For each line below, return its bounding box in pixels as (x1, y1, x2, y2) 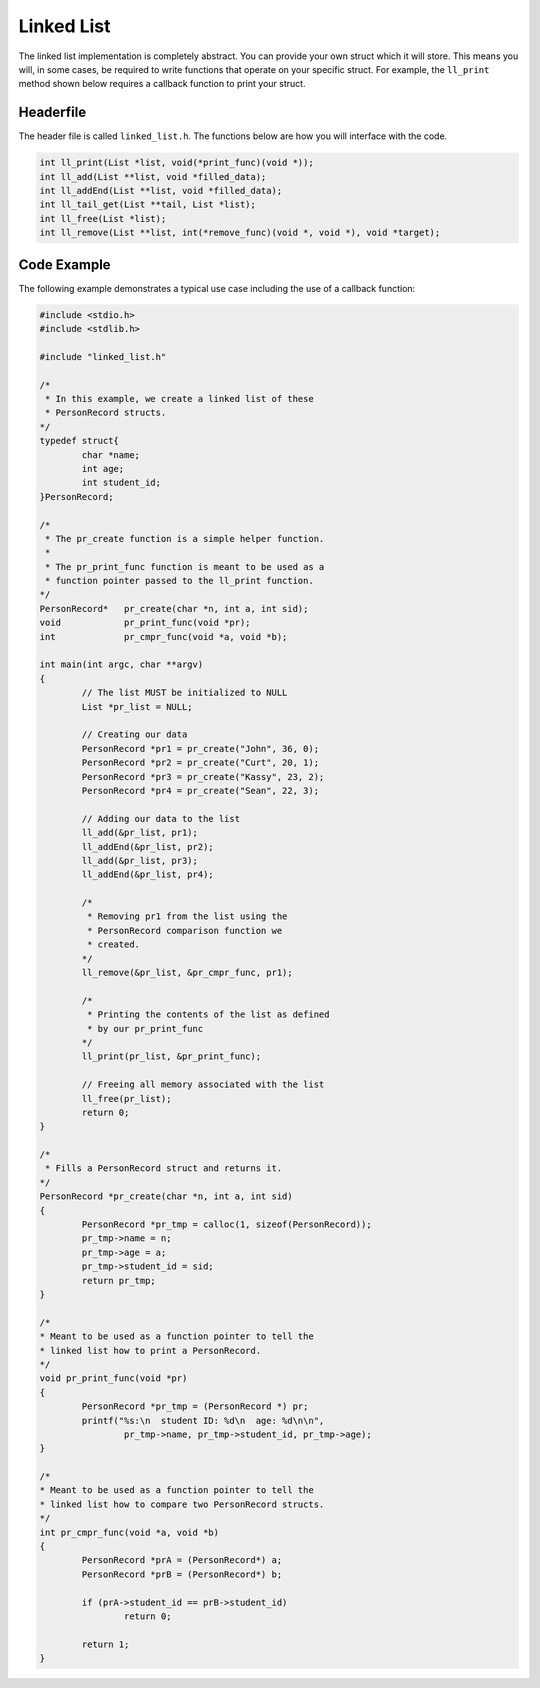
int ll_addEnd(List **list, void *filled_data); (39, 185, 283, 196)
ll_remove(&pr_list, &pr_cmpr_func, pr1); (81, 967, 294, 979)
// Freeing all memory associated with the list (81, 1079, 325, 1090)
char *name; (81, 449, 140, 460)
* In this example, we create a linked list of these (45, 393, 314, 404)
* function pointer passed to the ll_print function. (45, 575, 314, 587)
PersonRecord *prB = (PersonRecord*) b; (81, 1568, 283, 1580)
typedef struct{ (39, 435, 120, 447)
